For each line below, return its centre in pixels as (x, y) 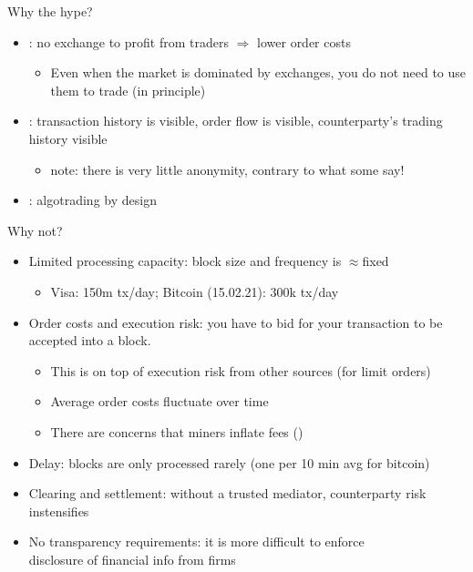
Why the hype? (50, 11)
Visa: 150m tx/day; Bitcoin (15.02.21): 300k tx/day (195, 291)
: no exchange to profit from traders (129, 41)
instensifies (59, 511)
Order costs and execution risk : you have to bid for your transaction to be (236, 322)
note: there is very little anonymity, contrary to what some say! (227, 169)
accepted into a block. (90, 340)
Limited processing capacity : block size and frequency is (185, 261)
